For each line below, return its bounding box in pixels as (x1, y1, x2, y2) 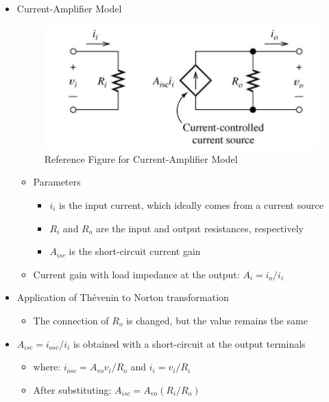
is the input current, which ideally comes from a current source (59, 197, 324, 212)
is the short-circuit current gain (69, 244, 201, 258)
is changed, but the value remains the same (126, 313, 308, 327)
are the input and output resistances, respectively (95, 221, 304, 235)
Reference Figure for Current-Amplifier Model (44, 151, 238, 166)
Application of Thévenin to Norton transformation (16, 290, 229, 304)
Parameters (33, 175, 81, 189)
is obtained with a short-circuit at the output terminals (73, 336, 306, 350)
